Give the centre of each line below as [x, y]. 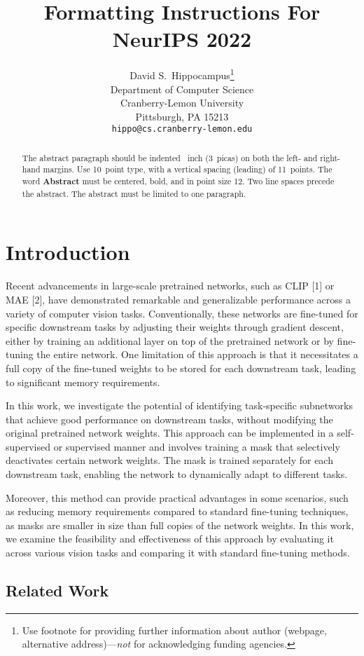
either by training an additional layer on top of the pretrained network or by [170, 340]
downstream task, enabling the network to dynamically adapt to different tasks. [177, 474]
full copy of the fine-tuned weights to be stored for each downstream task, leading [181, 368]
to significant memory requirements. [83, 382]
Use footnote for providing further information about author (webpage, [174, 630]
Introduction [68, 252]
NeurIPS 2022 [182, 39]
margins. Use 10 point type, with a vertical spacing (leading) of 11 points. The [188, 169]
